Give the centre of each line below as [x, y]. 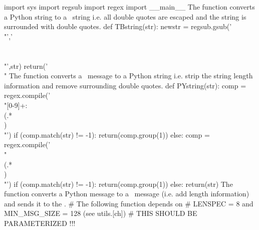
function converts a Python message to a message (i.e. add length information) [127, 194]
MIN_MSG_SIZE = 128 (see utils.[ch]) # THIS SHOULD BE [101, 213]
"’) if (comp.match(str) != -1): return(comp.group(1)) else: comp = [107, 134]
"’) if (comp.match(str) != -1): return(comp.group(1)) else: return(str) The [118, 184]
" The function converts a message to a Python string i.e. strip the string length [128, 76]
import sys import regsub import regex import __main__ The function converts [129, 7]
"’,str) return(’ [26, 66]
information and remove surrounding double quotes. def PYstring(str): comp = [125, 85]
